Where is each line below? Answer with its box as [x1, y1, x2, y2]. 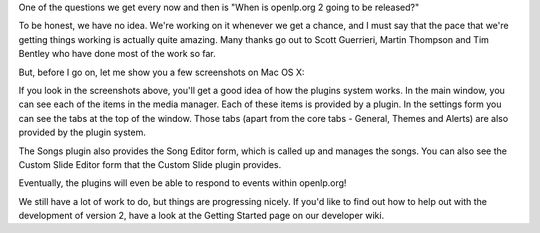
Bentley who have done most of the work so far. [18, 48, 217, 60]
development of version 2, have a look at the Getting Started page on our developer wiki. [18, 210, 385, 222]
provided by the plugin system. [18, 126, 147, 139]
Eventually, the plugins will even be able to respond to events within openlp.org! [18, 177, 347, 189]
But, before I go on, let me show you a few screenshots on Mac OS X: [18, 66, 305, 78]
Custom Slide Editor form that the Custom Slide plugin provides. [18, 158, 282, 170]
